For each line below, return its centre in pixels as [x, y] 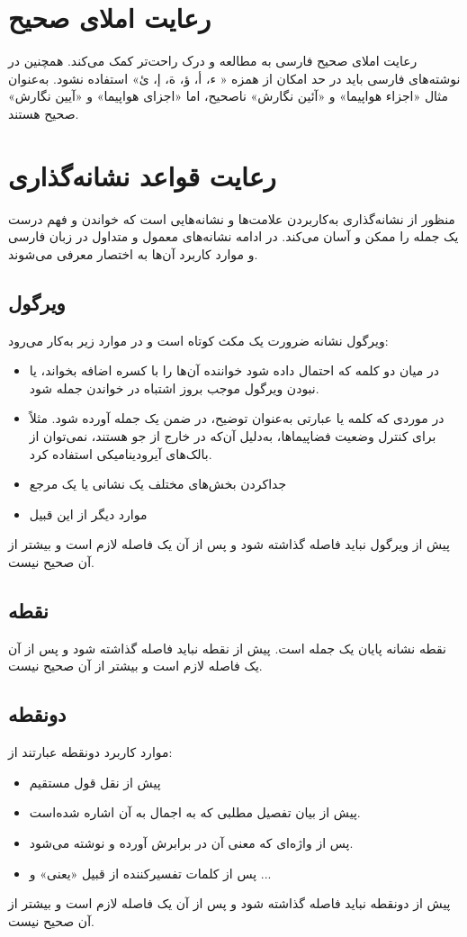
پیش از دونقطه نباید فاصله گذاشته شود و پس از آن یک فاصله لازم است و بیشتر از [229, 903]
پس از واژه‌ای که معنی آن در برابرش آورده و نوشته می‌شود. [191, 842]
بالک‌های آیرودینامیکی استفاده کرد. [121, 453]
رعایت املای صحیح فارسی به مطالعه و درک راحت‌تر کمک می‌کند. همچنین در [213, 61]
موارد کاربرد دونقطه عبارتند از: [90, 752]
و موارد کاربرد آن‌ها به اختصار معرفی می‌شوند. [133, 253]
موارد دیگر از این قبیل [88, 514]
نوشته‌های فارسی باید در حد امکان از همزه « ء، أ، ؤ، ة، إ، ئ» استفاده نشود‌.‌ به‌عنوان [234, 78]
